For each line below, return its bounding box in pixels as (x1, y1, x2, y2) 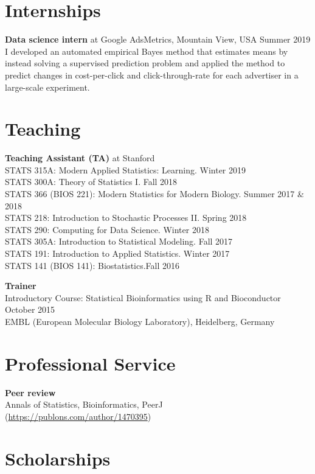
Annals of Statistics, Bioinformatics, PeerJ (5, 398, 163, 411)
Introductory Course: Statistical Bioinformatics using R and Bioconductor (5, 291, 281, 304)
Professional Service (5, 350, 176, 375)
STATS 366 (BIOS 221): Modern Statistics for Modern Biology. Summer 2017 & (5, 187, 304, 200)
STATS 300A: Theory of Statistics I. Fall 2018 (5, 175, 178, 188)
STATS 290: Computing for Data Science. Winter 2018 (5, 223, 209, 235)
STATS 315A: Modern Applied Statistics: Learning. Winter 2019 (5, 163, 246, 176)
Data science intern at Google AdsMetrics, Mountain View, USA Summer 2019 (5, 33, 311, 46)
